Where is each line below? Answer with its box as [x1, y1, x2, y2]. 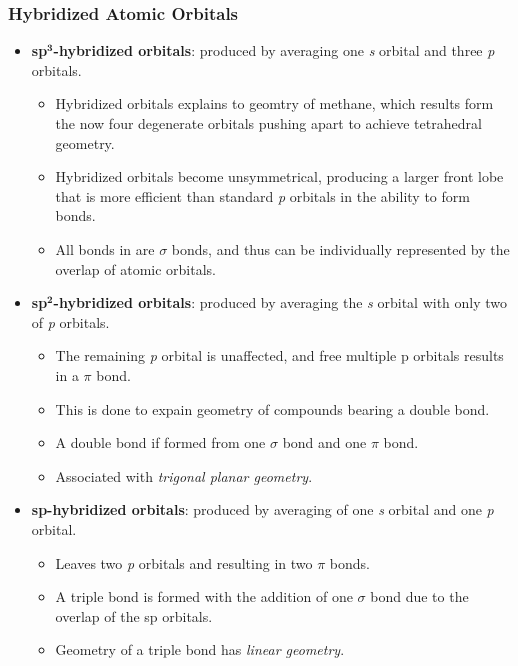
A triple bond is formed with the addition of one [55, 586, 353, 607]
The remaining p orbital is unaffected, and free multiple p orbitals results [55, 345, 504, 366]
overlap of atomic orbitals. [55, 258, 216, 279]
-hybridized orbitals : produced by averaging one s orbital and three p [53, 40, 495, 61]
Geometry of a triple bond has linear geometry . [55, 639, 345, 660]
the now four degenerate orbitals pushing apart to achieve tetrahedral [55, 113, 482, 133]
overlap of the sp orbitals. [55, 605, 213, 626]
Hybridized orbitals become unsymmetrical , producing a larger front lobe [55, 166, 504, 187]
